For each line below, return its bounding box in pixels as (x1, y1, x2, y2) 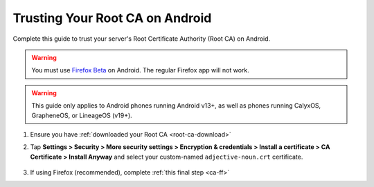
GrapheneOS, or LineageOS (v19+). (31, 111, 133, 119)
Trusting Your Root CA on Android (12, 10, 212, 26)
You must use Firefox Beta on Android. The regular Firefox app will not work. (31, 66, 249, 75)
